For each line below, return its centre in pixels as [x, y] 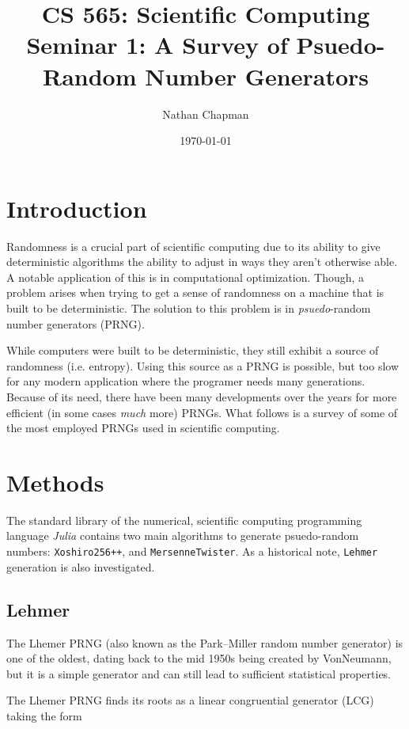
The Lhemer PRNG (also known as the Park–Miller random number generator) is [205, 642]
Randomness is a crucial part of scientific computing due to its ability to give [193, 246]
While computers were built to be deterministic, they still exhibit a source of [193, 350]
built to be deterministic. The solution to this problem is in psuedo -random [189, 308]
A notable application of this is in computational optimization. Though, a [186, 277]
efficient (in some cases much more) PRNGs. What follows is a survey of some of [202, 412]
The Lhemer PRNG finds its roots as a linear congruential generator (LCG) [190, 700]
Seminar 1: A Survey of [157, 45]
